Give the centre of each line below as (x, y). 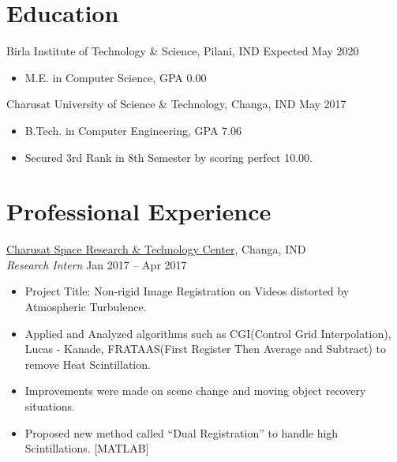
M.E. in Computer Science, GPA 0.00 (116, 77)
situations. (50, 406)
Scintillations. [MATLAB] (87, 448)
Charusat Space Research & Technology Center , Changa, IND (156, 249)
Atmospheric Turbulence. (86, 306)
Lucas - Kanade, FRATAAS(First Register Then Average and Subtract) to (205, 349)
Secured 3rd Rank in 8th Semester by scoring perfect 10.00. (169, 157)
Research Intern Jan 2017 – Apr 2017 (97, 264)
